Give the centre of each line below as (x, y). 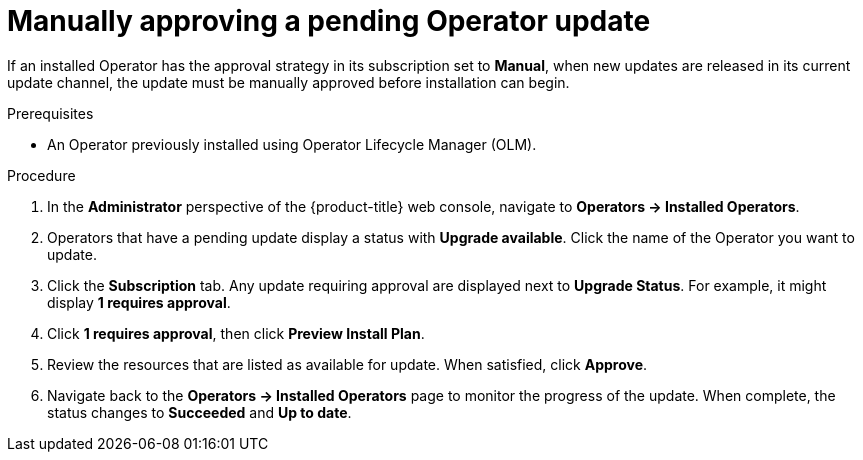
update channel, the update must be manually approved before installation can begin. (288, 82)
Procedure (41, 175)
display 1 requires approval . (139, 302)
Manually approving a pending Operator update (329, 21)
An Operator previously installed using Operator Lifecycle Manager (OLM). (292, 144)
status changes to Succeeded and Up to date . (199, 412)
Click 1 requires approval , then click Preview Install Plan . (236, 333)
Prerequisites (50, 113)
